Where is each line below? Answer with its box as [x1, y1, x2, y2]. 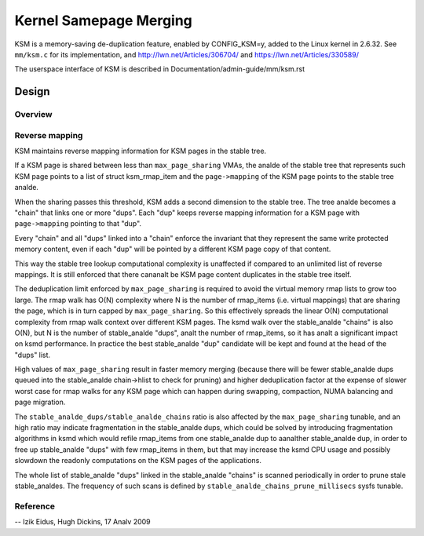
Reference [14, 501, 55, 512]
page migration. [14, 397, 66, 407]
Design [14, 85, 50, 98]
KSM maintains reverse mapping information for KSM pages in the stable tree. [14, 146, 267, 156]
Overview [14, 109, 53, 120]
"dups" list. [14, 350, 51, 359]
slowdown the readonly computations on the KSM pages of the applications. [14, 456, 262, 465]
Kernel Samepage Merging [14, 12, 192, 29]
